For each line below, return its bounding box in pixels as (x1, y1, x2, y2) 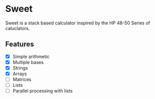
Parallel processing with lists (12, 88, 73, 94)
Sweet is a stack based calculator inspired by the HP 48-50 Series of (5, 20, 150, 26)
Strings (12, 64, 28, 71)
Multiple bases (12, 59, 44, 65)
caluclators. (5, 25, 30, 31)
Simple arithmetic (12, 53, 50, 59)
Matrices (12, 77, 32, 82)
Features (5, 40, 34, 49)
